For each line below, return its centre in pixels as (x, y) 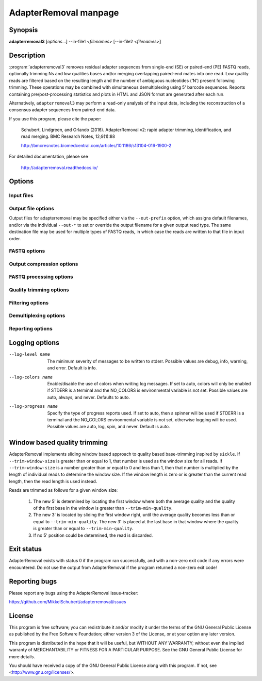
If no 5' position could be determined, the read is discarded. (93, 535)
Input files (21, 196)
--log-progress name (33, 406)
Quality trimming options (39, 290)
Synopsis (24, 30)
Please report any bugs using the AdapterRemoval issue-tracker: (74, 593)
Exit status (25, 549)
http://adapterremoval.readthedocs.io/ (59, 167)
